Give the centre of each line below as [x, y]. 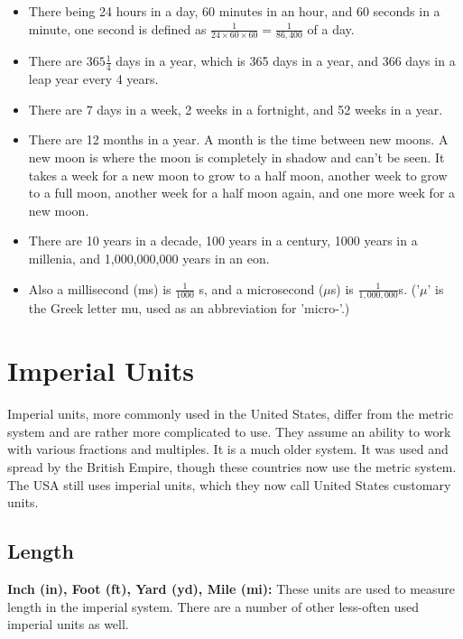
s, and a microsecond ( [261, 288]
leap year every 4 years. [93, 79]
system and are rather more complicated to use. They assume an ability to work [229, 431]
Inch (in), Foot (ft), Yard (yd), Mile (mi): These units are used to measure [231, 588]
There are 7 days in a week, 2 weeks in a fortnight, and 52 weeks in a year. [236, 109]
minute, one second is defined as [117, 28]
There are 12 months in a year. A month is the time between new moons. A [238, 139]
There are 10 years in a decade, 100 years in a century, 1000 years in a [223, 241]
